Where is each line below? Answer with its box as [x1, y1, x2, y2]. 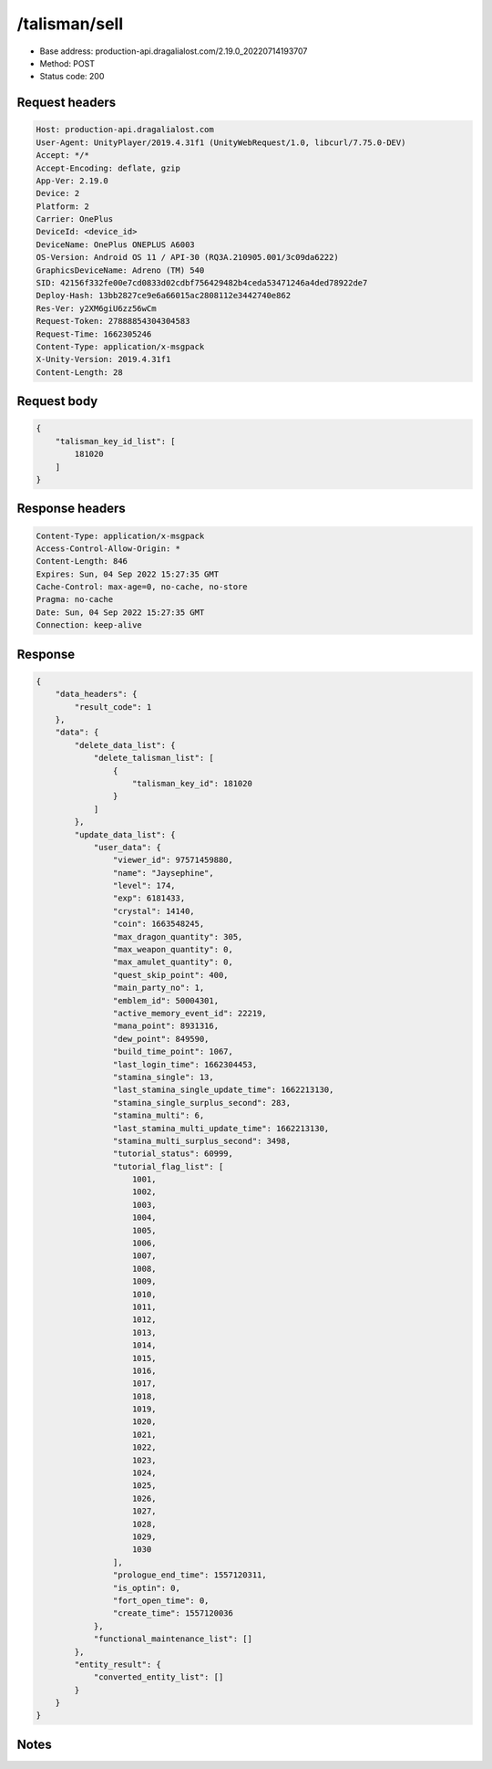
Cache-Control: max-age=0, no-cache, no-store [36, 582, 248, 592]
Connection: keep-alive [36, 620, 143, 630]
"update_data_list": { [74, 829, 177, 839]
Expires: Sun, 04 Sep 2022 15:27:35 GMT [36, 568, 219, 579]
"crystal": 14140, [112, 906, 195, 916]
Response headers [16, 501, 127, 516]
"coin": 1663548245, [112, 919, 205, 930]
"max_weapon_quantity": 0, [112, 944, 234, 955]
